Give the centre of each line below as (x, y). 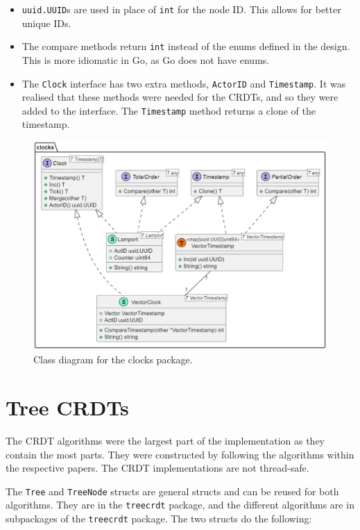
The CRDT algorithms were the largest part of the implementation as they (165, 440)
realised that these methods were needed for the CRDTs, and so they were (180, 97)
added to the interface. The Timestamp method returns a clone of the (169, 110)
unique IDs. (46, 23)
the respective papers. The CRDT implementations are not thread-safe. (157, 468)
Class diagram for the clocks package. (113, 359)
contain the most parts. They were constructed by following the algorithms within (180, 454)
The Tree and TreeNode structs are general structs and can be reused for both (172, 491)
